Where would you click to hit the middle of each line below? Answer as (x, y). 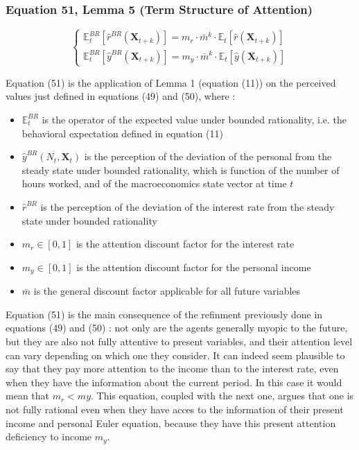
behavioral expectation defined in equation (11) (122, 133)
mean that (27, 396)
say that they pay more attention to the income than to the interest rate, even (172, 369)
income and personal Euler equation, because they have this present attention (171, 423)
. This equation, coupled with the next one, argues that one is (222, 396)
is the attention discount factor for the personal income (194, 267)
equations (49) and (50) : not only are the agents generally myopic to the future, (177, 328)
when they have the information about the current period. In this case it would (174, 382)
